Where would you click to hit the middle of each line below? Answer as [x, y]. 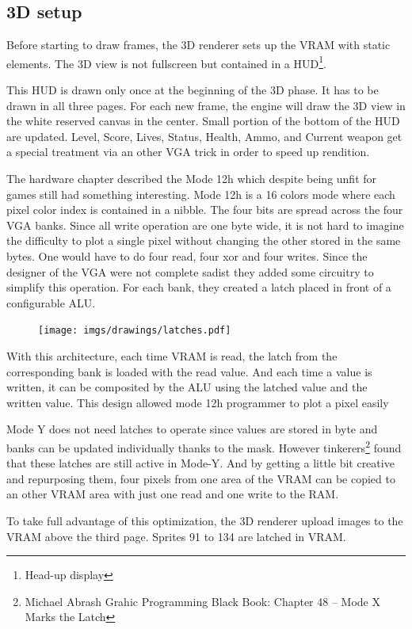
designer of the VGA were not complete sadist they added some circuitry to [190, 271]
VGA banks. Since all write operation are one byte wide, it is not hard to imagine [205, 225]
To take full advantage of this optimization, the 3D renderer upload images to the [205, 521]
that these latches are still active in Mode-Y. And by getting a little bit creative [200, 463]
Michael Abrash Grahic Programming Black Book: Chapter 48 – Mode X [202, 601]
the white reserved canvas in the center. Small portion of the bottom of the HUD [203, 121]
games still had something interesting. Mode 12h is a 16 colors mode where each [201, 194]
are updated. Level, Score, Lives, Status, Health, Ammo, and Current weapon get [204, 136]
